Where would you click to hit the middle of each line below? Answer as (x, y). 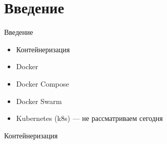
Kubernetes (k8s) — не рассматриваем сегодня (89, 118)
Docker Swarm (39, 101)
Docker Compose (43, 83)
